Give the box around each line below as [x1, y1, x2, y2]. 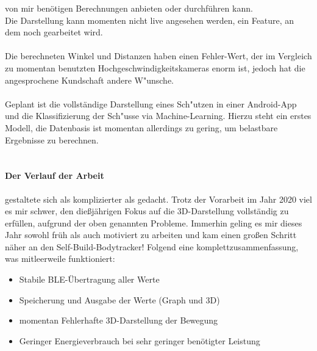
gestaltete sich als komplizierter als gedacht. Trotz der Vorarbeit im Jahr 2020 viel [5, 192, 312, 205]
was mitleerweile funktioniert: [5, 252, 115, 265]
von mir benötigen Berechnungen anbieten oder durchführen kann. [5, 2, 253, 14]
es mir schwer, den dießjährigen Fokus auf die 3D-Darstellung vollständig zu [5, 204, 289, 217]
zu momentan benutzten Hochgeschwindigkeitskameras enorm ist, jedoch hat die [5, 61, 305, 74]
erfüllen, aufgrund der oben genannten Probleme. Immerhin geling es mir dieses [5, 216, 302, 229]
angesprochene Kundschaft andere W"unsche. [5, 73, 174, 86]
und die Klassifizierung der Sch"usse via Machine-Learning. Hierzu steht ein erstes [5, 109, 312, 122]
